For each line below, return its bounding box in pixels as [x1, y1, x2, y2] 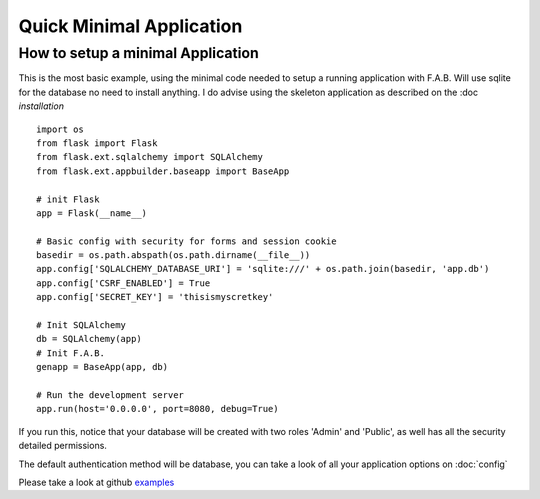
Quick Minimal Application [18, 15, 243, 37]
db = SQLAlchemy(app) [36, 333, 142, 345]
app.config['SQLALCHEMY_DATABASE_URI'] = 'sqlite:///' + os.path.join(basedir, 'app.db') [36, 263, 490, 275]
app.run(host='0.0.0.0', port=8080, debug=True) [36, 403, 279, 415]
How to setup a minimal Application [18, 44, 259, 62]
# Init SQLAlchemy [36, 320, 127, 331]
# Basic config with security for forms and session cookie [36, 235, 337, 247]
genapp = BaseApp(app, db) [36, 361, 169, 373]
